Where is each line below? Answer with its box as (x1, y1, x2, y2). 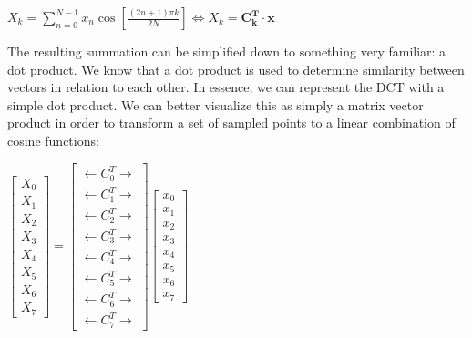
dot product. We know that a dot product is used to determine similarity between (7, 59, 465, 78)
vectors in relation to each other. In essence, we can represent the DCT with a (7, 77, 445, 97)
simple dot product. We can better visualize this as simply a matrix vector (7, 95, 424, 114)
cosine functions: (7, 130, 99, 149)
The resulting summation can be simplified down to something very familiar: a (7, 42, 446, 60)
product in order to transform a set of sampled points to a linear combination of (7, 113, 456, 132)
